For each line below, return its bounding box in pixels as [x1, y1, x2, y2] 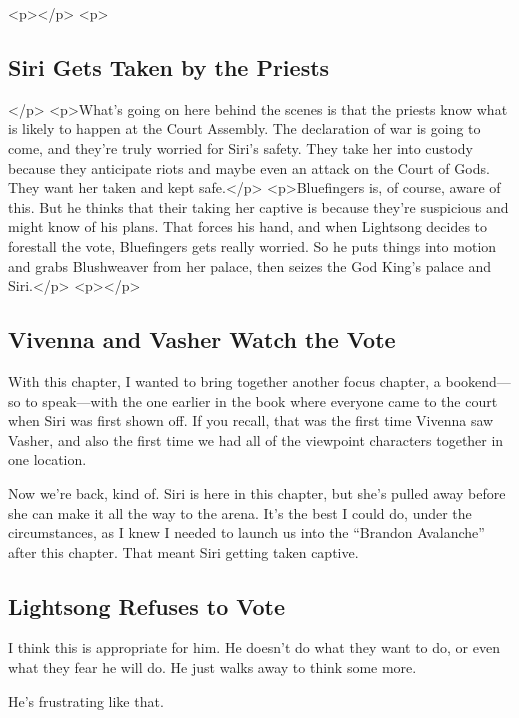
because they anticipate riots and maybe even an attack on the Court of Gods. [8, 157, 490, 178]
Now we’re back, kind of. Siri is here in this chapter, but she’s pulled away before [8, 482, 506, 503]
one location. [8, 449, 87, 470]
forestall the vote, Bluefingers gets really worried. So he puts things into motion [8, 235, 497, 256]
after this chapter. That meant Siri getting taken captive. [8, 541, 359, 562]
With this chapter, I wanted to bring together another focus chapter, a [8, 370, 441, 391]
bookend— [445, 370, 511, 391]
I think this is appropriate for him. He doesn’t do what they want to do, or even [8, 637, 500, 658]
